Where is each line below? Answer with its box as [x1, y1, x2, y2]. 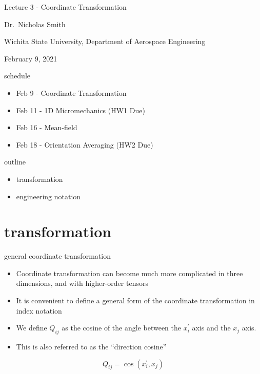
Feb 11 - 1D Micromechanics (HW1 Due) [16, 105, 145, 115]
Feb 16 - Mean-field [16, 122, 77, 133]
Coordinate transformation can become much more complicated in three [16, 267, 243, 278]
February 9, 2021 [4, 53, 57, 64]
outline [4, 156, 26, 167]
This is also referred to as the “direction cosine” [16, 341, 167, 352]
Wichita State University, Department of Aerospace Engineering [4, 36, 206, 47]
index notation [16, 305, 62, 316]
